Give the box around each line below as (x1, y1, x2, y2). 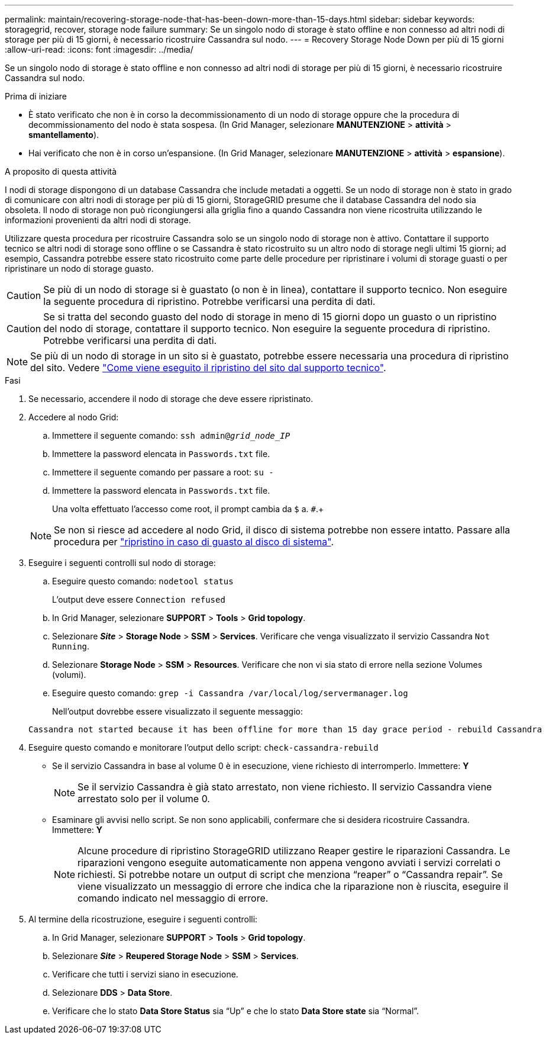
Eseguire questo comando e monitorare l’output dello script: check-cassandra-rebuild (28, 742, 379, 752)
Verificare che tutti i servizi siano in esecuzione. (52, 969, 238, 979)
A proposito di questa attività (5, 166, 117, 176)
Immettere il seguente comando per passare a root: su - (52, 467, 274, 477)
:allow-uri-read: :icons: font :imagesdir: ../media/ (5, 44, 193, 54)
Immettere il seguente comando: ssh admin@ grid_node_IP (52, 430, 290, 440)
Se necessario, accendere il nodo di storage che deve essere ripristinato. (28, 394, 314, 404)
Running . (52, 641, 90, 651)
